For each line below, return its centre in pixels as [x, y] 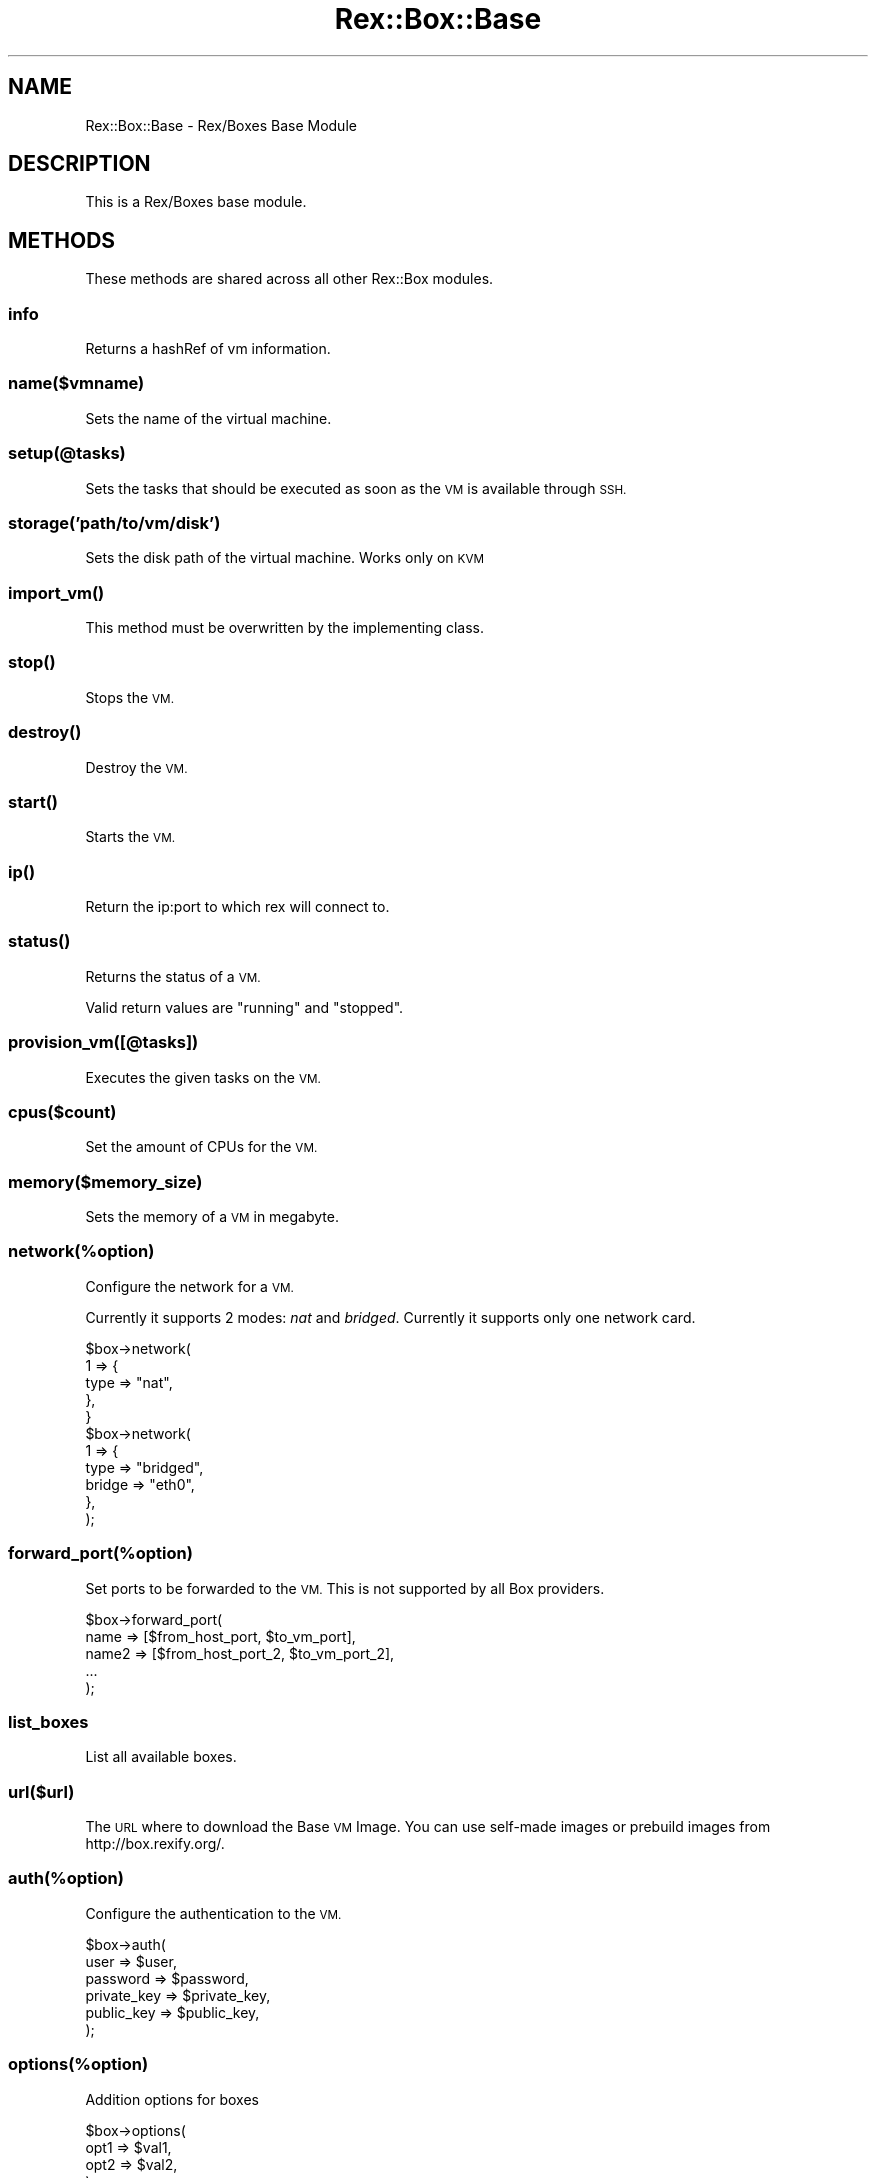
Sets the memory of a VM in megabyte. [212, 1217]
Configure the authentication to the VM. [213, 1913]
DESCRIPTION [79, 164]
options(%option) [78, 2064]
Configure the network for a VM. [189, 1286]
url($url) [41, 1791]
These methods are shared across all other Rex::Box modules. [289, 279]
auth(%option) [66, 1878]
